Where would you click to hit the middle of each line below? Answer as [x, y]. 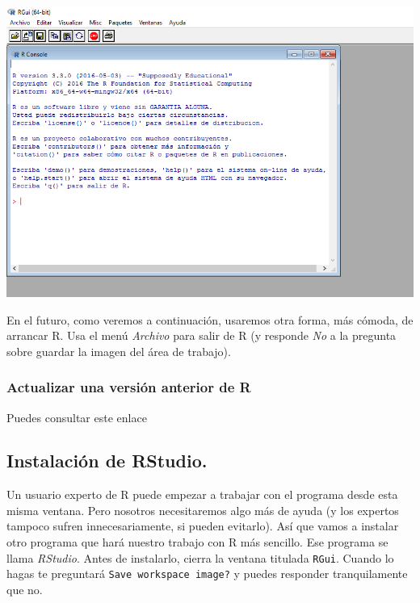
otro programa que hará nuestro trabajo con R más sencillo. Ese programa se [197, 542]
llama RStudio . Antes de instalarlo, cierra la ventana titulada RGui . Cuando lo [200, 557]
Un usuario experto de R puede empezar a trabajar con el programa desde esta [202, 494]
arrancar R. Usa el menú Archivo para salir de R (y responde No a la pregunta [202, 335]
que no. [25, 589]
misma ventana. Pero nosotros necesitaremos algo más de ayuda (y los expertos [203, 510]
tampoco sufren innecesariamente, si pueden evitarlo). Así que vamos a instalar [203, 526]
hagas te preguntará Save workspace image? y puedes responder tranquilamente [207, 574]
